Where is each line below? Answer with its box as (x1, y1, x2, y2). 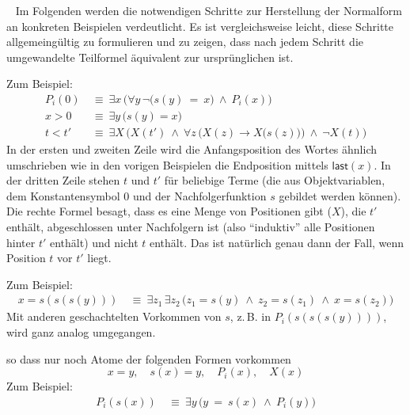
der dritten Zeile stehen (6, 172, 120, 188)
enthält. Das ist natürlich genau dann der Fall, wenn (150, 234, 404, 250)
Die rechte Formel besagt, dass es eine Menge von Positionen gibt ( (6, 203, 332, 219)
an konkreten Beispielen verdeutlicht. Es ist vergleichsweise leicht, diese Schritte (6, 17, 394, 34)
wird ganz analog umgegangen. (6, 324, 156, 341)
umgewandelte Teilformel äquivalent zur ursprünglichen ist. (6, 48, 294, 65)
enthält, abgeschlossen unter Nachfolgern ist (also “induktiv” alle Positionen (6, 219, 375, 235)
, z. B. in (230, 308, 271, 325)
